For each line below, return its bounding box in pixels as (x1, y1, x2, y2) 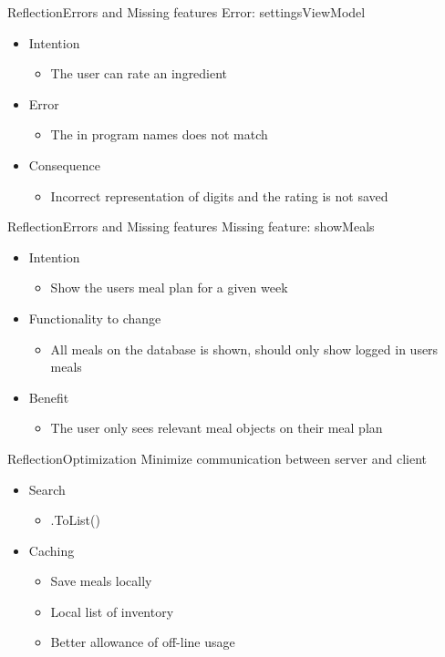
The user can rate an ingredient (50, 64, 228, 83)
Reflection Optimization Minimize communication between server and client (7, 448, 427, 467)
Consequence (28, 155, 101, 174)
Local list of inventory (50, 601, 174, 621)
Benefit (28, 387, 69, 406)
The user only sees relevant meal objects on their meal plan (50, 418, 383, 437)
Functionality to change (28, 308, 161, 327)
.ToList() (50, 510, 100, 529)
